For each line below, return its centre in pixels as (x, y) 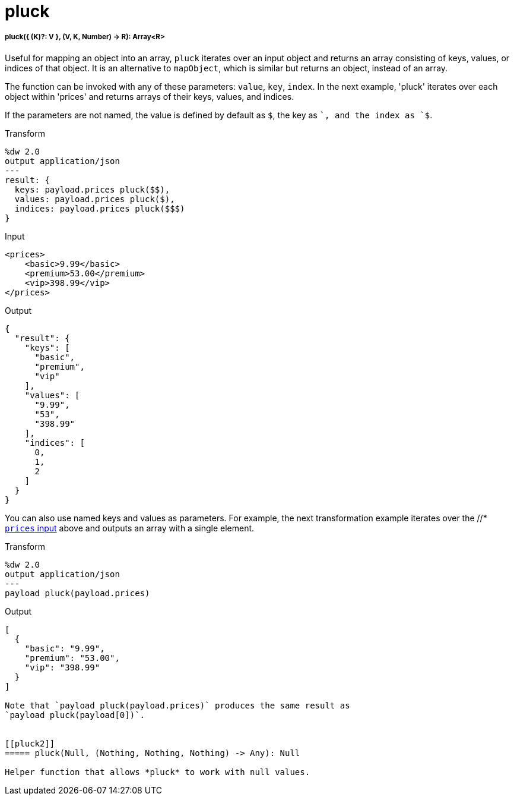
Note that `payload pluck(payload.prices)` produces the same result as (177, 705)
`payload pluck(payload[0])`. (75, 715)
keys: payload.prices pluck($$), (92, 189)
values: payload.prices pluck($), (95, 199)
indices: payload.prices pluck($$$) (100, 208)
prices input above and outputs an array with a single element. (130, 528)
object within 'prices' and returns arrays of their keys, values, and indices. (150, 96)
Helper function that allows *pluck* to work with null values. (158, 772)
